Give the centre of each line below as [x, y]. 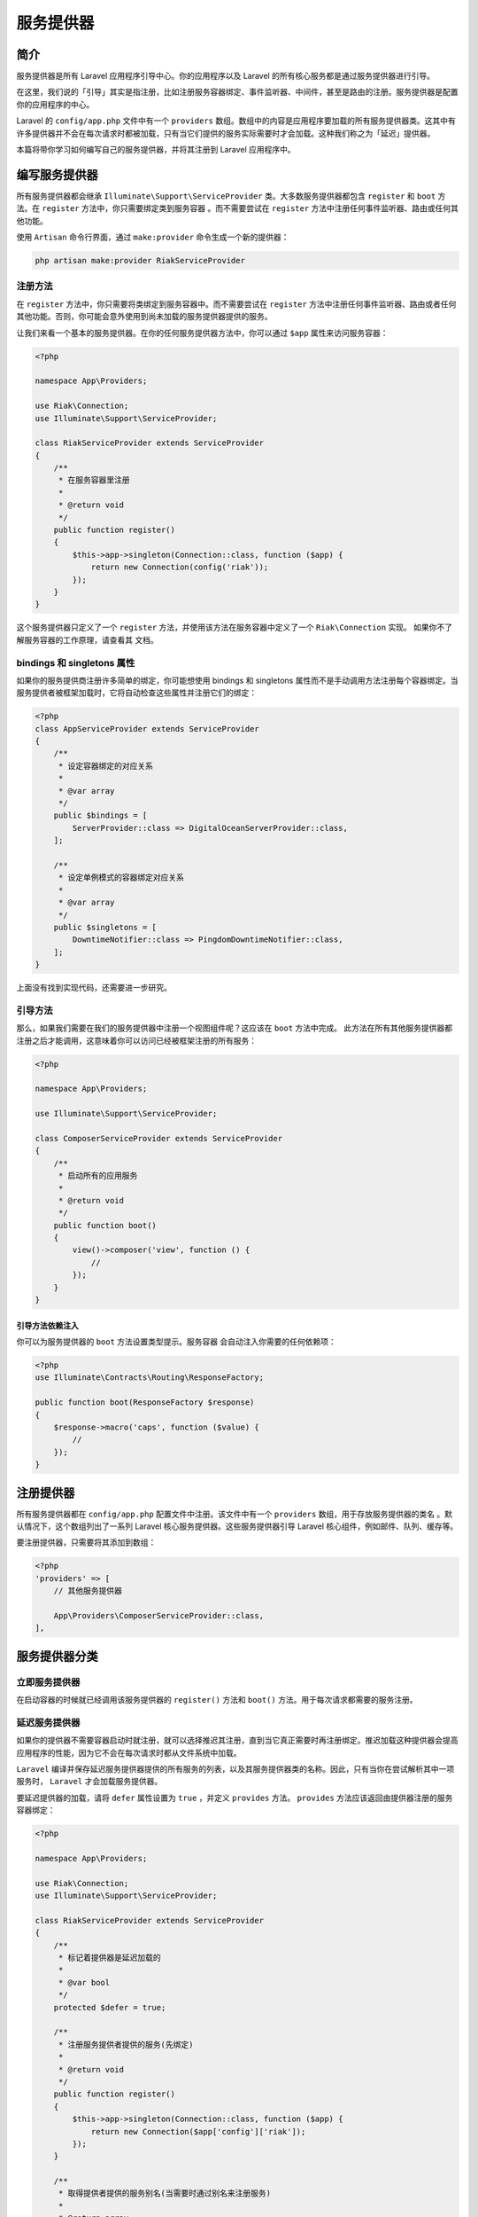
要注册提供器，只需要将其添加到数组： [86, 1542]
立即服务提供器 [48, 1682]
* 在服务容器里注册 [94, 480]
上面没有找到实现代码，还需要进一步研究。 [94, 988]
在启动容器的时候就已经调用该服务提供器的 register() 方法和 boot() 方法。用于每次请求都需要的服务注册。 [217, 1700]
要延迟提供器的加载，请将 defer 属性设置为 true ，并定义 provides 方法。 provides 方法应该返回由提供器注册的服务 [235, 1798]
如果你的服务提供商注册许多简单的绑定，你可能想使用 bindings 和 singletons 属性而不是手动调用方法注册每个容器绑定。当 [237, 680]
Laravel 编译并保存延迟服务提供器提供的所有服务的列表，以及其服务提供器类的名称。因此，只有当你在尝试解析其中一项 [235, 1769]
